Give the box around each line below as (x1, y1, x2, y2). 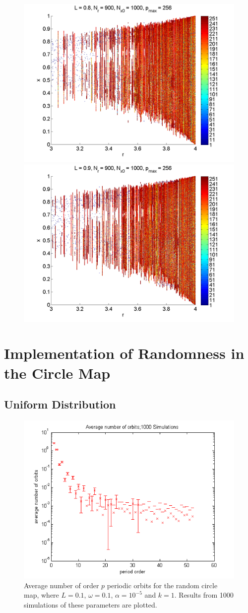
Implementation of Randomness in (4, 343, 245, 363)
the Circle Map (4, 362, 111, 383)
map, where (24, 590, 59, 600)
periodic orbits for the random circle (107, 580, 218, 590)
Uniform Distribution (4, 397, 116, 412)
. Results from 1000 (174, 590, 234, 600)
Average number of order (24, 580, 99, 590)
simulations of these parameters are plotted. (24, 599, 157, 610)
